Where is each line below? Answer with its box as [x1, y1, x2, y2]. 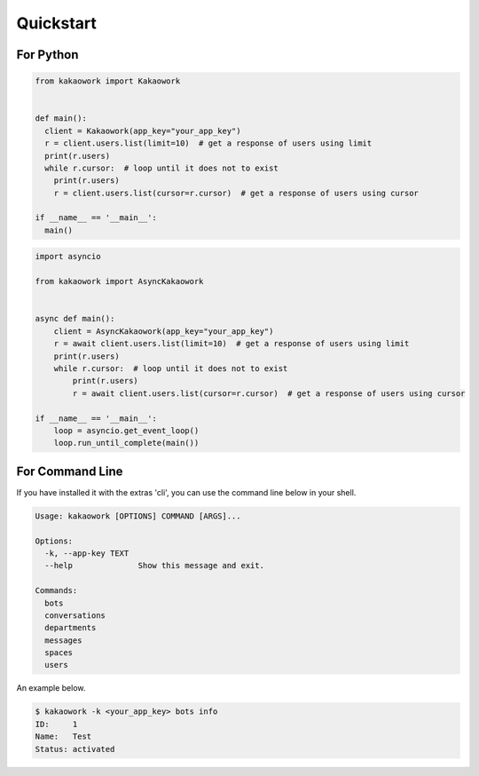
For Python [16, 47, 79, 62]
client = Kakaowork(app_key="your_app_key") [44, 125, 241, 136]
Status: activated [35, 744, 115, 754]
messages [44, 635, 82, 645]
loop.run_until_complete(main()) [53, 438, 200, 448]
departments [44, 622, 97, 633]
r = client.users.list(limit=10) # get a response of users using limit [44, 139, 373, 148]
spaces [44, 648, 74, 658]
